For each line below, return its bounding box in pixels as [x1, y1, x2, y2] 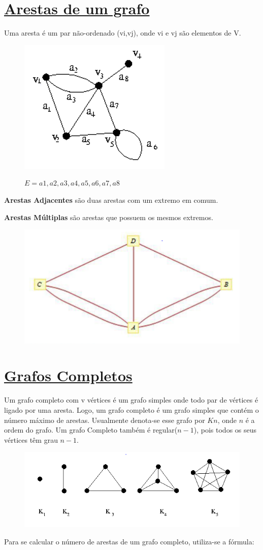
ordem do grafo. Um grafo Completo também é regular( [4, 424, 178, 435]
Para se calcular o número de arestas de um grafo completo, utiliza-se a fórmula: [4, 536, 254, 546]
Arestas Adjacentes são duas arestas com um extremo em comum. [4, 194, 218, 205]
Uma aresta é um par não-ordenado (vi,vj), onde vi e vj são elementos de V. [4, 27, 241, 38]
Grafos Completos [4, 365, 133, 386]
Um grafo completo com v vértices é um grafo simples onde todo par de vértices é [4, 394, 258, 405]
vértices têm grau [4, 434, 58, 445]
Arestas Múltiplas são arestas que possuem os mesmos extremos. [4, 211, 213, 222]
